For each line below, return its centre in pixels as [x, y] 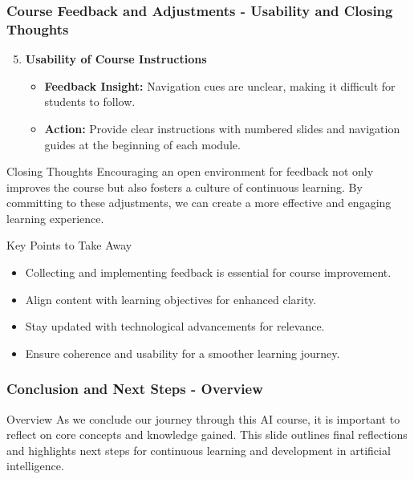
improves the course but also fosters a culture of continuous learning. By [185, 187]
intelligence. [35, 466]
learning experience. [55, 218]
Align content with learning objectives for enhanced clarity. [171, 299]
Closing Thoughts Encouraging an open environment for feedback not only [190, 171]
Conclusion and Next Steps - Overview [135, 389]
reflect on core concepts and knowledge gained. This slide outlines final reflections [207, 434]
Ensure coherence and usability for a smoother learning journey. [183, 353]
